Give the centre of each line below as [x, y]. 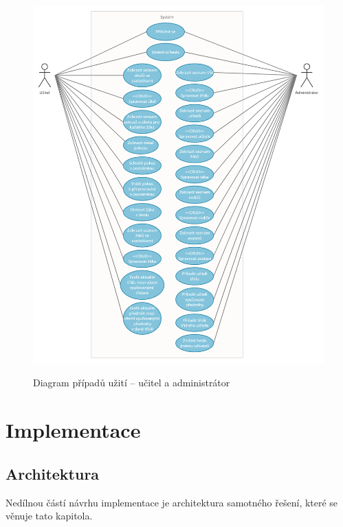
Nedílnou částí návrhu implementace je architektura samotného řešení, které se [172, 502]
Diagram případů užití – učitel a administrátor [132, 383]
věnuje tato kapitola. [49, 516]
